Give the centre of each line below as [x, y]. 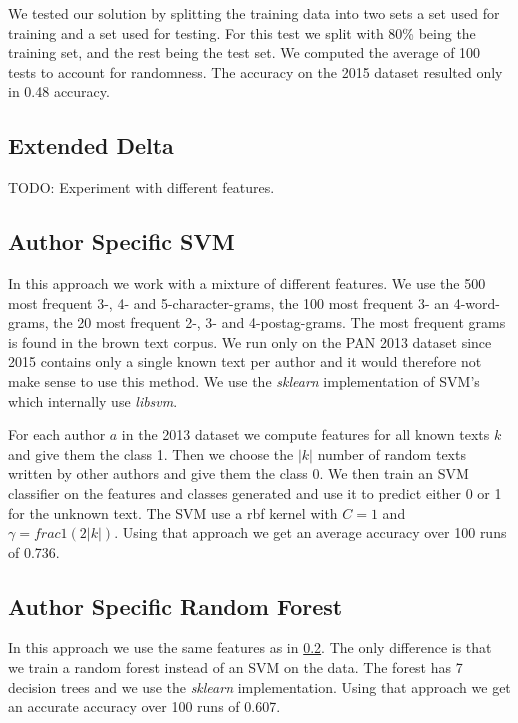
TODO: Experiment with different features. [141, 187]
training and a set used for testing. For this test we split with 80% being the [242, 32]
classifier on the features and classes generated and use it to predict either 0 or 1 [255, 492]
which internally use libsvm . [93, 400]
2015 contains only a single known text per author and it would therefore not [245, 361]
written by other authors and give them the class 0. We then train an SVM [238, 473]
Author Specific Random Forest [175, 605]
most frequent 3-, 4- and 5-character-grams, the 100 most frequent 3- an [228, 302]
